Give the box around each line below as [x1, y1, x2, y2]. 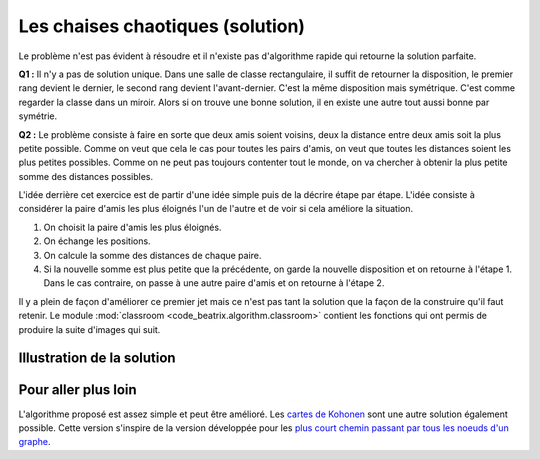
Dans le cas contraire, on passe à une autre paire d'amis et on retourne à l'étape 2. [43, 277, 385, 289]
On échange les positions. [43, 235, 151, 247]
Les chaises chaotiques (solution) [18, 15, 305, 37]
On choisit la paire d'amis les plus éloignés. [43, 221, 222, 233]
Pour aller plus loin [18, 381, 137, 399]
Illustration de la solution [18, 350, 176, 367]
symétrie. [18, 110, 58, 122]
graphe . [18, 436, 51, 448]
